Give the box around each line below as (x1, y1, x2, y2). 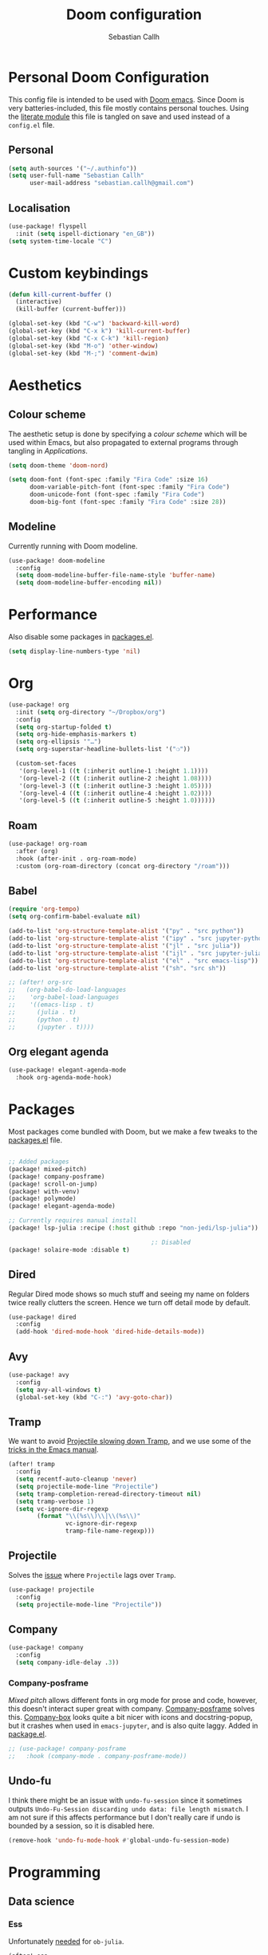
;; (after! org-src (8, 978, 73, 986)
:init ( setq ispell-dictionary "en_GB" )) (15, 230, 156, 238)
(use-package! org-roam (8, 840, 88, 848)
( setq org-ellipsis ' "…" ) (15, 738, 102, 746)
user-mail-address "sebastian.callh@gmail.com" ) (29, 179, 195, 187)
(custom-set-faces (15, 760, 77, 768)
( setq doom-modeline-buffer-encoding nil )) (15, 579, 162, 587)
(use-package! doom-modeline (8, 557, 105, 564)
